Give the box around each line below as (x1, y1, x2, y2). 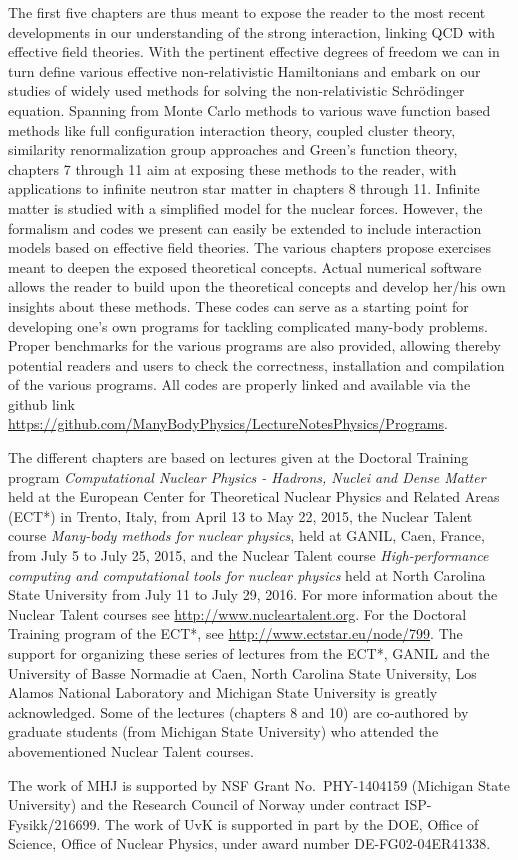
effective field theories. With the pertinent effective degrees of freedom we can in (8, 41, 500, 62)
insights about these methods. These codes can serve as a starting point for (8, 295, 469, 316)
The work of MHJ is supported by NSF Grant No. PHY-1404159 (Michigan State (8, 774, 510, 795)
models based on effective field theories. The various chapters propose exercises (8, 237, 491, 258)
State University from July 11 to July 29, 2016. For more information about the (8, 584, 498, 605)
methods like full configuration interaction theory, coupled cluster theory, (8, 119, 456, 140)
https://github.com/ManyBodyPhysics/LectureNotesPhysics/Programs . (8, 413, 448, 434)
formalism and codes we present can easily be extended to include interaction (8, 217, 482, 238)
